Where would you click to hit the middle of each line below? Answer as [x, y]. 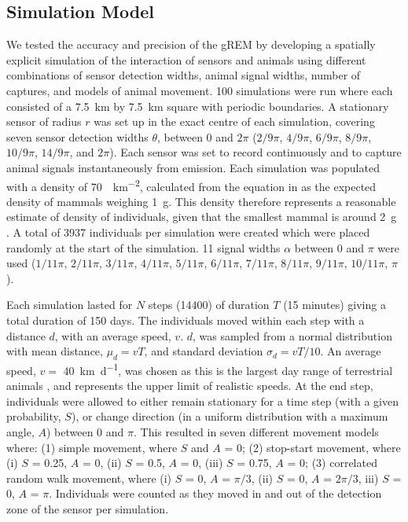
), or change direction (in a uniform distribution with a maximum [230, 416]
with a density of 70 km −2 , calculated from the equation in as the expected [191, 185]
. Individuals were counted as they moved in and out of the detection [215, 493]
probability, [34, 416]
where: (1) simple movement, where [92, 447]
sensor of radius [44, 121]
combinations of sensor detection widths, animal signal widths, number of [184, 75]
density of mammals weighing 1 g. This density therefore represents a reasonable [201, 201]
